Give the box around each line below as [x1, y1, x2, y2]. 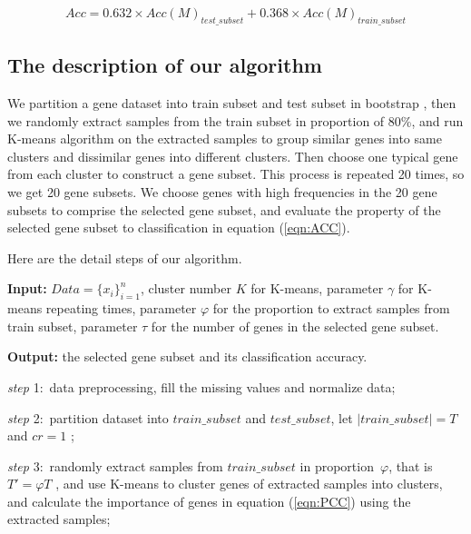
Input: [7, 279, 47, 298]
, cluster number [140, 279, 231, 298]
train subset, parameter [7, 316, 138, 335]
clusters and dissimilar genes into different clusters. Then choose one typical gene [7, 146, 458, 165]
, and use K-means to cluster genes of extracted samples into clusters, [55, 474, 443, 493]
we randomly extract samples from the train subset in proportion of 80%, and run [7, 111, 464, 130]
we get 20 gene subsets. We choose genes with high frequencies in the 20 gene [7, 182, 437, 201]
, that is [388, 456, 433, 475]
